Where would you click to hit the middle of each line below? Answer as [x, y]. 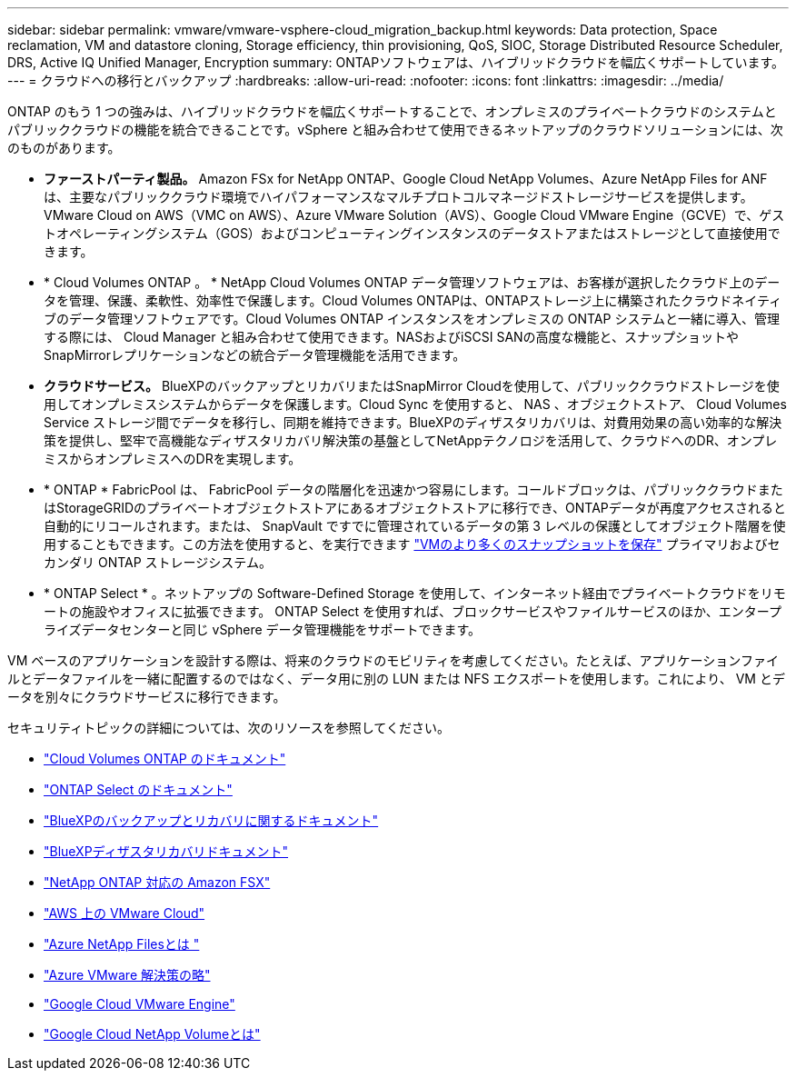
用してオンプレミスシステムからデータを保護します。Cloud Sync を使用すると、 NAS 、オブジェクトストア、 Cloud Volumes [415, 404]
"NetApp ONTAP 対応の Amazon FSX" [157, 882]
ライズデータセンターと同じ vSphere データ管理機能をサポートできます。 [263, 629]
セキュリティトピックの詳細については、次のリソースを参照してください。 [229, 728]
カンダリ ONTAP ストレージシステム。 [158, 562]
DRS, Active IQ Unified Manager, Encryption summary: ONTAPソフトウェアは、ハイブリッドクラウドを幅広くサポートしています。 [396, 62]
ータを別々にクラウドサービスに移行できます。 [147, 697]
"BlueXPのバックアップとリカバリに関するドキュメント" [211, 820]
